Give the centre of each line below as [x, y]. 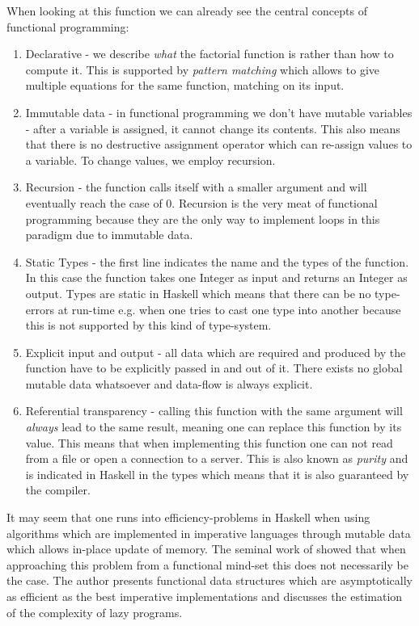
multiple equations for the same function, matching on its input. [185, 85]
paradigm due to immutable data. [109, 235]
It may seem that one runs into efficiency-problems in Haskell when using [188, 517]
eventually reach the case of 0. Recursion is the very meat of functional [201, 202]
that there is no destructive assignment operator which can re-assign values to [219, 144]
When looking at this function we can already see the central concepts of [187, 11]
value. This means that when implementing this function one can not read [209, 442]
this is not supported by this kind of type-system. [148, 325]
